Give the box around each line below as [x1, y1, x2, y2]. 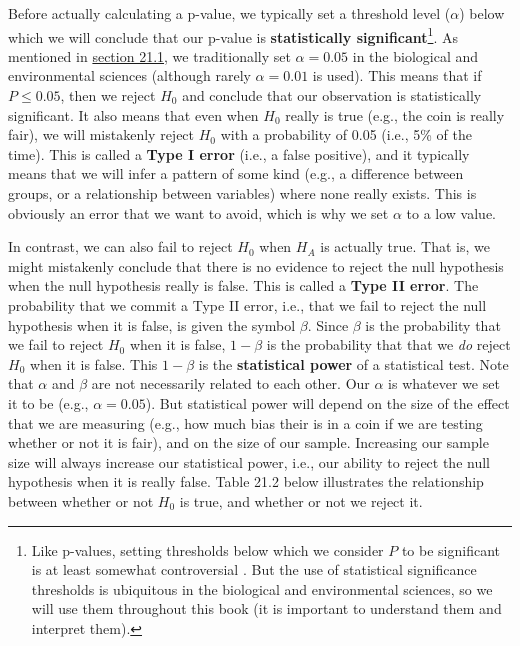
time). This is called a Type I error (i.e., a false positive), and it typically [8, 143, 470, 164]
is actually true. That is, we [320, 236, 490, 257]
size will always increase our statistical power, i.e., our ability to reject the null [8, 451, 490, 472]
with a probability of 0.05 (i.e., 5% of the [220, 124, 472, 145]
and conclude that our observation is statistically [182, 85, 482, 106]
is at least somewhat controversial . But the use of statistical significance [31, 559, 477, 580]
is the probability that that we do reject [266, 334, 511, 355]
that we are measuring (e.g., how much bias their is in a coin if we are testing [8, 412, 483, 433]
